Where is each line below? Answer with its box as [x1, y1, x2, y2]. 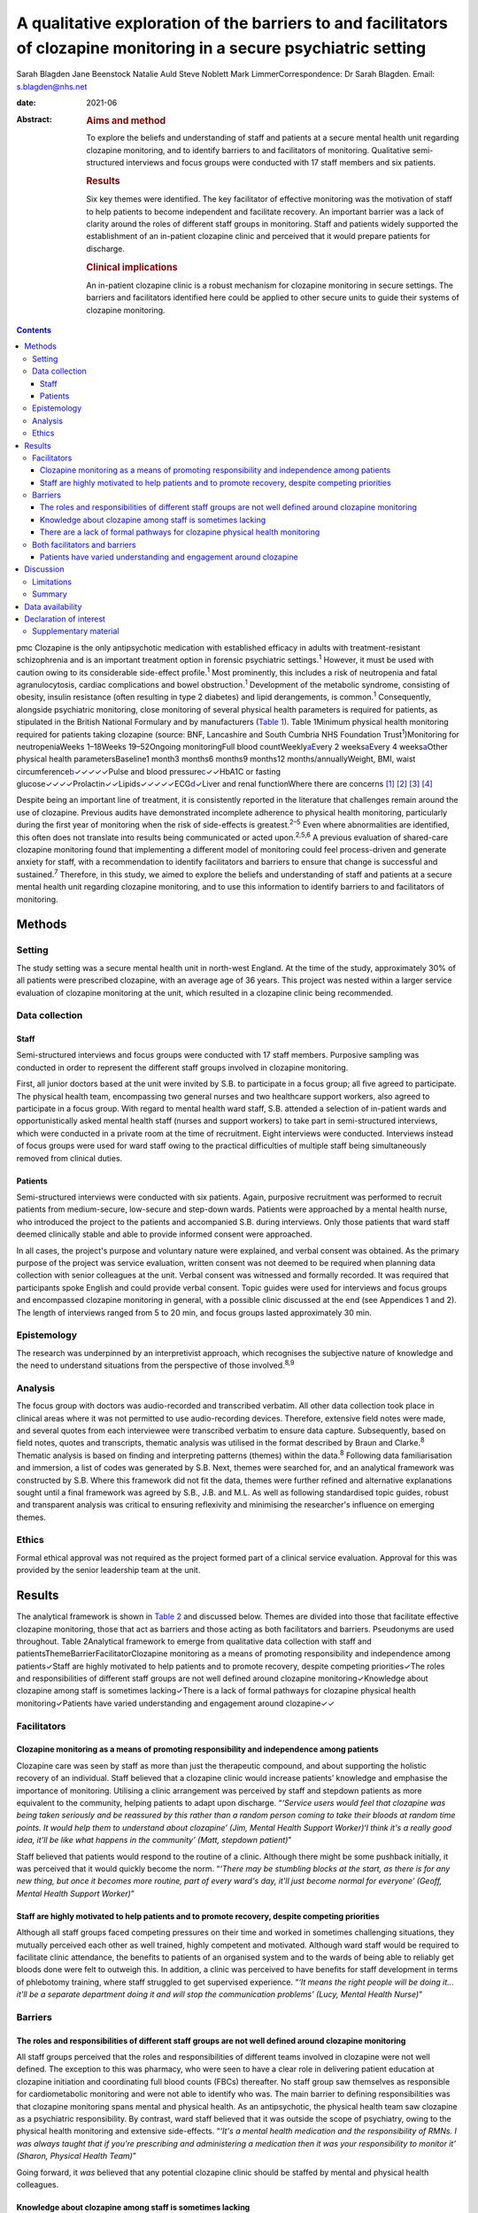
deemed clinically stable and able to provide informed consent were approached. [16, 1229, 313, 1239]
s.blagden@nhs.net [16, 81, 88, 92]
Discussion [24, 564, 65, 574]
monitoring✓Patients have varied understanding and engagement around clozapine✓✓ [16, 1698, 335, 1708]
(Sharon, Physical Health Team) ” [16, 2151, 136, 2162]
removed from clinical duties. [16, 1153, 123, 1163]
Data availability [24, 601, 82, 612]
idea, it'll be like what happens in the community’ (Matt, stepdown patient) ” [16, 1835, 292, 1846]
